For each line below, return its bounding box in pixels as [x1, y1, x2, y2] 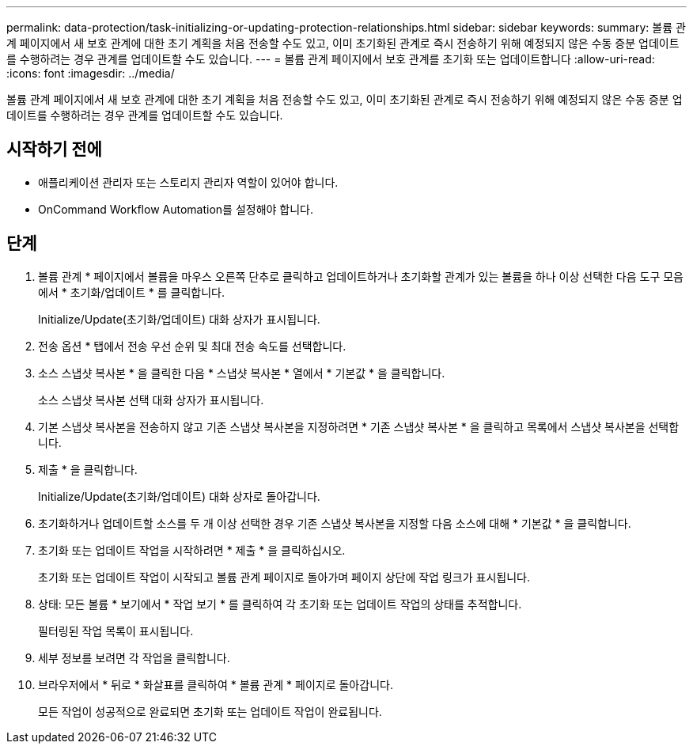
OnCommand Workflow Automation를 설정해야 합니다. [38, 202, 314, 216]
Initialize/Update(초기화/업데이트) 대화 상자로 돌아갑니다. [38, 489, 320, 503]
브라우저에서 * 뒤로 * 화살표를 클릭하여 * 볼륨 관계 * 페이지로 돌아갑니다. [38, 677, 393, 691]
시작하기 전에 [6, 139, 102, 160]
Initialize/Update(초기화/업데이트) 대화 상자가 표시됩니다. [38, 312, 320, 326]
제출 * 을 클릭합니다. [38, 462, 138, 476]
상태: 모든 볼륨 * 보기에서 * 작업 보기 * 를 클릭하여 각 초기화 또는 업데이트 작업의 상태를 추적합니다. [38, 597, 522, 611]
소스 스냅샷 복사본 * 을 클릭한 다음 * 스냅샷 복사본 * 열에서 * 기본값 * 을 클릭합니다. [38, 366, 445, 380]
